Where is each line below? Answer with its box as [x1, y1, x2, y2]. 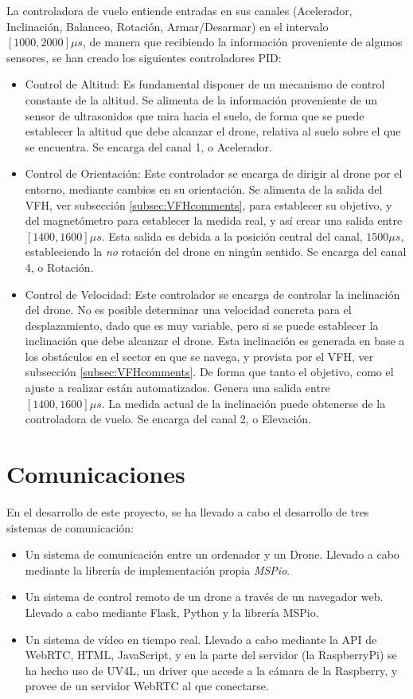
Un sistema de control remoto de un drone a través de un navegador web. [25, 588, 384, 605]
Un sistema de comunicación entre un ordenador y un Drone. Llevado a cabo [25, 546, 399, 563]
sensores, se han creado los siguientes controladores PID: [6, 49, 282, 65]
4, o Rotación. [25, 258, 94, 275]
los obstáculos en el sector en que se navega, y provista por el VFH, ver [25, 348, 374, 364]
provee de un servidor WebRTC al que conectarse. [25, 677, 269, 694]
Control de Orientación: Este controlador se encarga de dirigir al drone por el [25, 165, 403, 182]
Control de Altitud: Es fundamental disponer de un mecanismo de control [25, 76, 385, 92]
